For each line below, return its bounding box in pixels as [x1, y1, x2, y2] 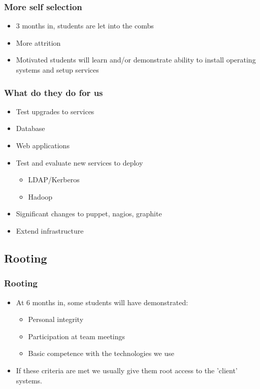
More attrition [16, 37, 61, 48]
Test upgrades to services [16, 106, 94, 116]
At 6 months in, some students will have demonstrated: [16, 297, 188, 307]
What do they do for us [4, 86, 103, 99]
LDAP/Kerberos [28, 174, 80, 185]
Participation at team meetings [28, 331, 125, 341]
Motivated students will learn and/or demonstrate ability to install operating [16, 54, 256, 65]
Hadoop [28, 191, 53, 202]
